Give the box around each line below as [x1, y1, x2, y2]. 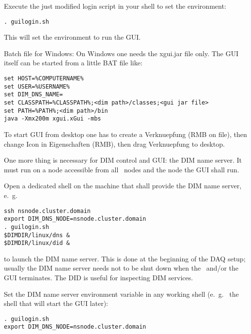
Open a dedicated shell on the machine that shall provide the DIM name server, [4, 181, 242, 191]
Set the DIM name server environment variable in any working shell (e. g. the [4, 288, 239, 299]
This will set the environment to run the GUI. [4, 32, 141, 42]
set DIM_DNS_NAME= [4, 91, 63, 98]
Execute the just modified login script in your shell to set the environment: [4, 1, 226, 11]
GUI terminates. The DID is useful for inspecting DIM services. [4, 273, 193, 282]
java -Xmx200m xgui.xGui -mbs [4, 115, 101, 122]
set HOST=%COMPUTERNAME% [4, 75, 84, 82]
